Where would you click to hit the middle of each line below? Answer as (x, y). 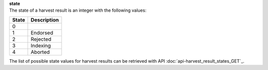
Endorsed (42, 33)
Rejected (41, 39)
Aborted (40, 52)
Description (45, 20)
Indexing (41, 46)
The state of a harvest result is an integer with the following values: (78, 10)
